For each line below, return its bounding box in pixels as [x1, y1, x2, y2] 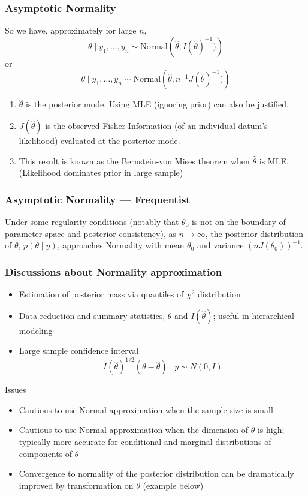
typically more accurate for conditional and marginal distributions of [19, 435, 271, 448]
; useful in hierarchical [213, 309, 294, 321]
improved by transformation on [19, 479, 134, 491]
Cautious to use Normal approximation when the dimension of [19, 423, 249, 436]
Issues [5, 383, 26, 396]
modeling [19, 324, 53, 336]
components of [19, 447, 73, 459]
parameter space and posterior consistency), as [5, 227, 176, 239]
